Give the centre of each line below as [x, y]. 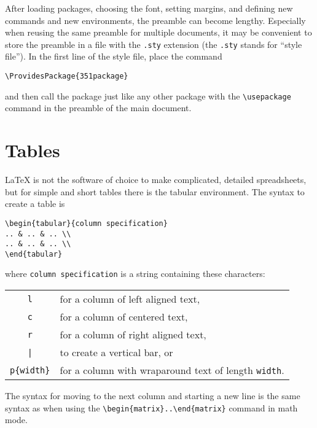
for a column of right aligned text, [133, 335]
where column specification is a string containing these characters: [135, 274]
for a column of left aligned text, [130, 299]
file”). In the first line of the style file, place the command [114, 56]
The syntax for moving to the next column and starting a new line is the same [153, 396]
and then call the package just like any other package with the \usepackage [148, 95]
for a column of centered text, [124, 317]
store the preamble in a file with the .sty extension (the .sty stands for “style [154, 44]
